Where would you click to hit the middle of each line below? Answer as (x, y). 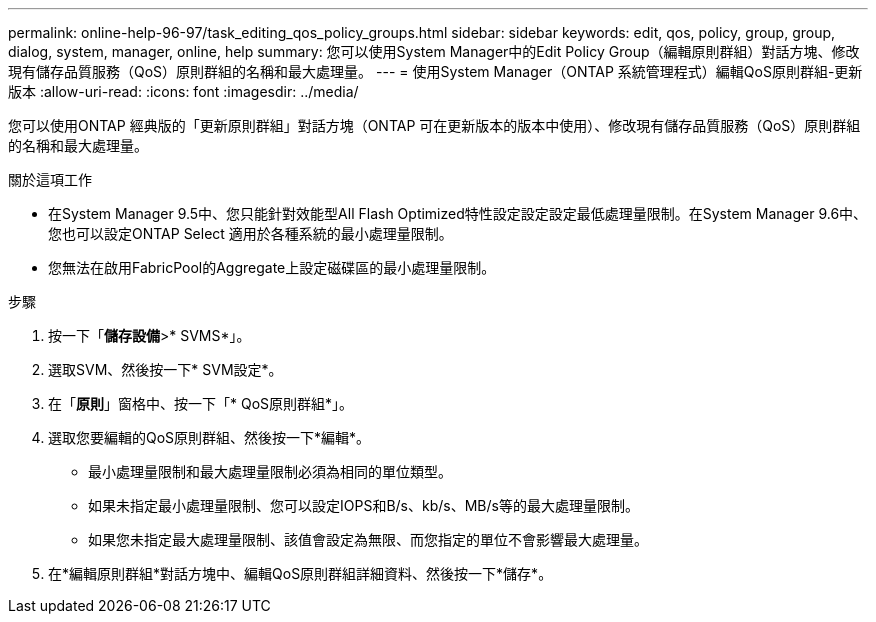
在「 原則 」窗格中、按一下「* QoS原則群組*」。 (201, 403)
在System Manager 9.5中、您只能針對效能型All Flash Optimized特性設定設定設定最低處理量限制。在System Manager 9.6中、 (458, 213)
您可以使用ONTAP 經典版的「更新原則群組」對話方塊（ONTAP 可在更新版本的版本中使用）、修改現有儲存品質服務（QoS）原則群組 (434, 125)
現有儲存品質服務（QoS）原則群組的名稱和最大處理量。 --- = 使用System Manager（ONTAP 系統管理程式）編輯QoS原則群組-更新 (435, 71)
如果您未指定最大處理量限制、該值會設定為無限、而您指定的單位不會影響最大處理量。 (368, 539)
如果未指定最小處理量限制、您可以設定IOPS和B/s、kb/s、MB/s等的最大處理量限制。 (363, 505)
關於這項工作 (50, 179)
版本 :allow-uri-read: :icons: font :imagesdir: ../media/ (183, 91)
